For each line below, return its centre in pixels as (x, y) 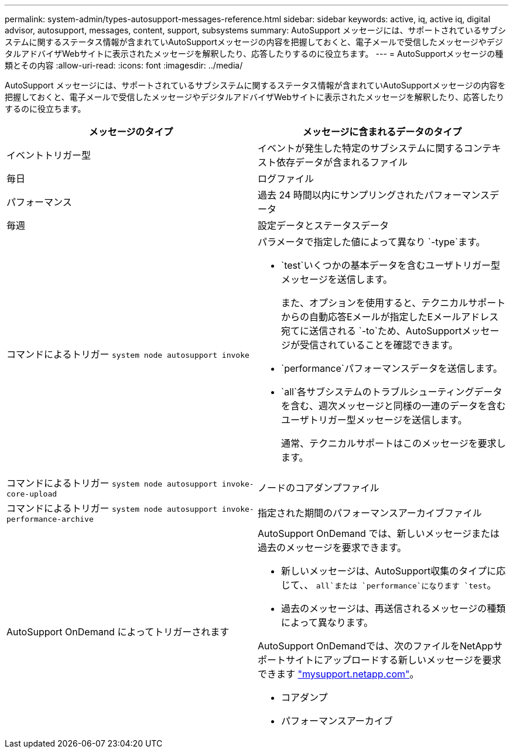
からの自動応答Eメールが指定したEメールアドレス (390, 317)
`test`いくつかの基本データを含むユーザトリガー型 (391, 265)
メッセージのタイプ (131, 132)
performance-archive (50, 519)
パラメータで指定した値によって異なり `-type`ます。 (372, 242)
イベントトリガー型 (49, 155)
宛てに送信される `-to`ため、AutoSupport (372, 331)
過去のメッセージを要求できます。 (332, 547)
